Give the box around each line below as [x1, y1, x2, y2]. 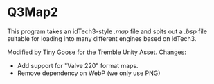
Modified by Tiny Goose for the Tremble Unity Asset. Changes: [7, 48, 187, 56]
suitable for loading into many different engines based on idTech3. [7, 34, 197, 42]
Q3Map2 [7, 4, 59, 20]
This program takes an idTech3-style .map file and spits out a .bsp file [7, 27, 208, 35]
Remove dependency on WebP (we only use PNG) [17, 69, 161, 77]
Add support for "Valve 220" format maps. [17, 61, 139, 69]
